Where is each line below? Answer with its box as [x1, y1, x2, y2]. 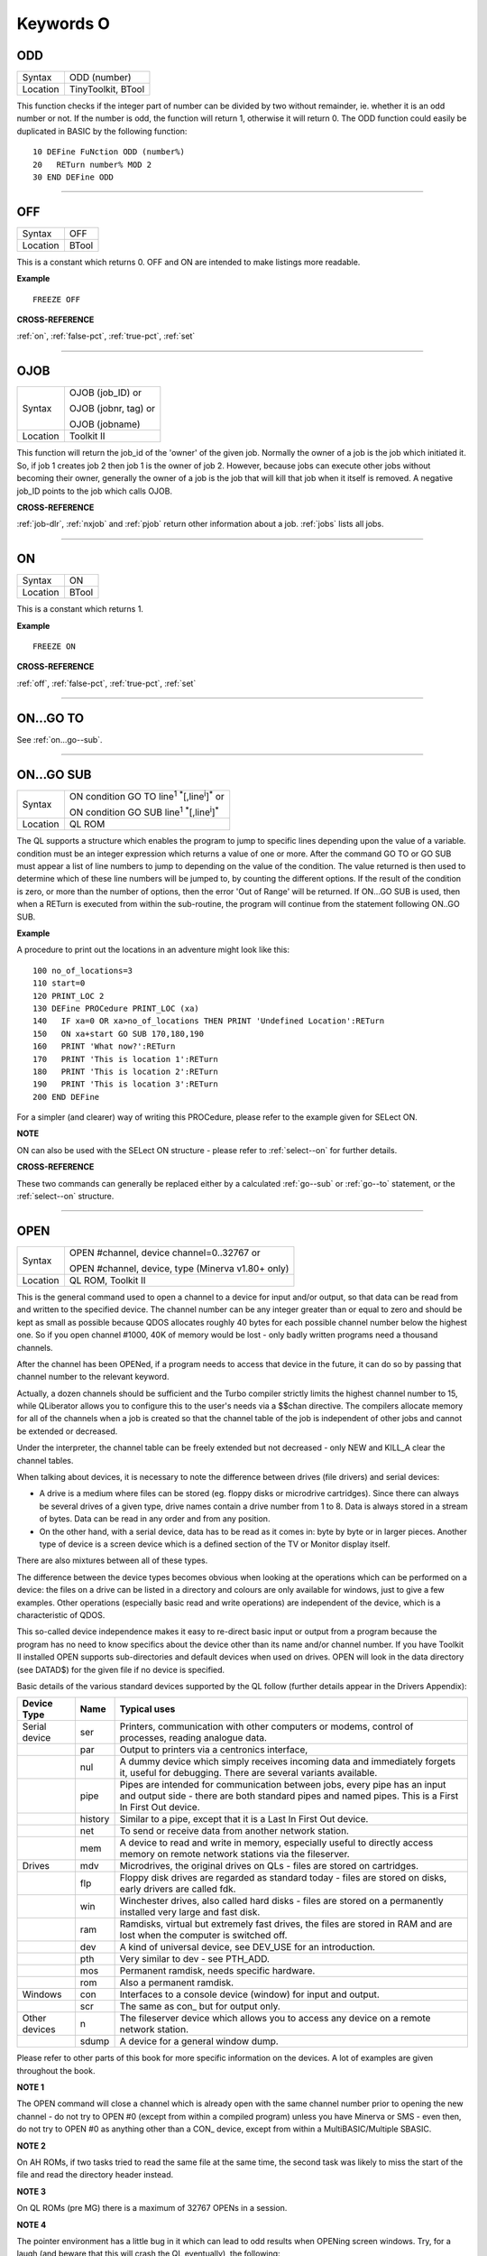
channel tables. [16, 1455, 74, 1465]
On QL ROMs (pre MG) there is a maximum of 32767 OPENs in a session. [16, 2203, 288, 2214]
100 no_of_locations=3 [32, 966, 133, 975]
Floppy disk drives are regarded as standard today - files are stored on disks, [119, 1872, 447, 1884]
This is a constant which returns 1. [16, 604, 144, 615]
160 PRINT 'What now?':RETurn [32, 1041, 176, 1051]
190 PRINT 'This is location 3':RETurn [32, 1079, 218, 1089]
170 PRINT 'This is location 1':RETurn [32, 1054, 218, 1064]
